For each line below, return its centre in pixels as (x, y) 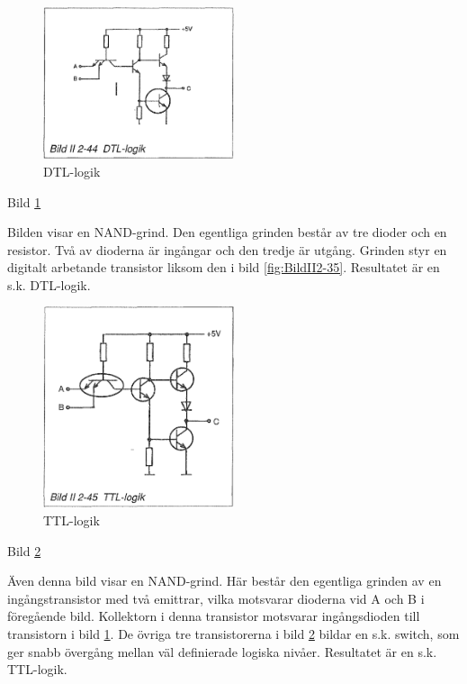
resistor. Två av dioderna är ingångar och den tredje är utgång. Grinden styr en (227, 249)
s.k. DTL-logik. (49, 284)
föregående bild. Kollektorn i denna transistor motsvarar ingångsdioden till (214, 616)
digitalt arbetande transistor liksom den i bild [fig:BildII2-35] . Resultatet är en (224, 267)
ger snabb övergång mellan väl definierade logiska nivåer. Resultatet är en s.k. (222, 651)
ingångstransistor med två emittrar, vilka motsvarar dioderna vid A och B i (216, 598)
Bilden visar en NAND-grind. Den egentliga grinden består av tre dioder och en (227, 232)
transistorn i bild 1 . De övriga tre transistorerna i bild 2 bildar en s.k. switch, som (233, 633)
